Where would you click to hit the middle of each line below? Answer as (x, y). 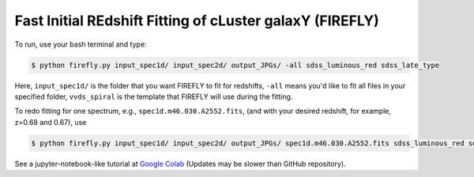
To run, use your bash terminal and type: (81, 44)
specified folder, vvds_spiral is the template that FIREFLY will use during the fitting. (154, 96)
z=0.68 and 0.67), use (51, 122)
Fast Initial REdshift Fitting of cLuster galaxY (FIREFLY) (197, 21)
